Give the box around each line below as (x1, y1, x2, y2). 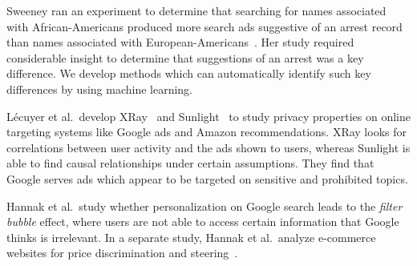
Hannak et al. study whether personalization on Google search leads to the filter (6, 197, 403, 214)
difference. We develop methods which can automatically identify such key (6, 65, 371, 82)
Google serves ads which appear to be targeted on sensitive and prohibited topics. (6, 170, 408, 187)
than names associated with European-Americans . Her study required (6, 34, 354, 50)
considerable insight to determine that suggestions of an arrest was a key (6, 49, 364, 66)
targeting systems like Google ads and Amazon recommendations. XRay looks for (6, 123, 407, 140)
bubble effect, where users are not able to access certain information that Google (6, 213, 399, 230)
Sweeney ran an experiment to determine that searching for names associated (6, 2, 387, 18)
